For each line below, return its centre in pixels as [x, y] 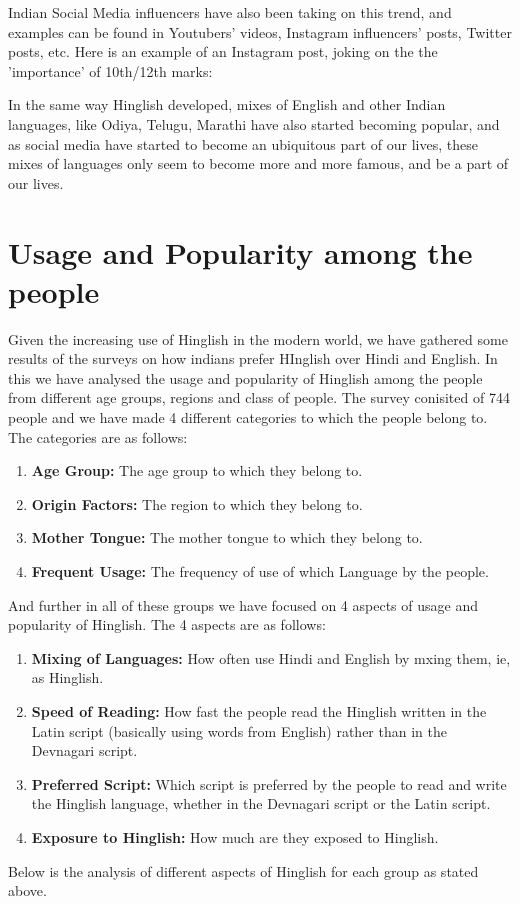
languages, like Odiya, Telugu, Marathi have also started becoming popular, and [254, 123]
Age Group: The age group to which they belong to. [197, 470]
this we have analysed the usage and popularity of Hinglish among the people [245, 377]
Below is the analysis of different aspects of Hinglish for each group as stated [243, 870]
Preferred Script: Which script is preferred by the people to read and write [269, 783]
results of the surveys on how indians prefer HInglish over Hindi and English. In [253, 358]
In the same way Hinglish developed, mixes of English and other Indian [227, 104]
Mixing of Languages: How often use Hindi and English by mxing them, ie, [271, 657]
